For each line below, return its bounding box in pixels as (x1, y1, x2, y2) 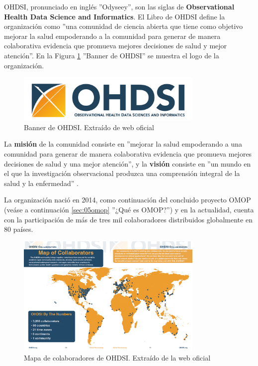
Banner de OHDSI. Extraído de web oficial (24, 122, 155, 132)
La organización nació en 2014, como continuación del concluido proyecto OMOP (4, 194, 251, 205)
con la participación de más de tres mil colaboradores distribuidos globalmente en (4, 214, 253, 224)
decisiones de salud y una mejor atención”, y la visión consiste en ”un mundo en (4, 158, 251, 169)
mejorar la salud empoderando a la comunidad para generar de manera (4, 30, 221, 41)
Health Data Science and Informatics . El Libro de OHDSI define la (4, 11, 225, 21)
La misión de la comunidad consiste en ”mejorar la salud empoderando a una (4, 139, 243, 149)
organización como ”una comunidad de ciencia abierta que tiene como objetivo (4, 21, 243, 31)
